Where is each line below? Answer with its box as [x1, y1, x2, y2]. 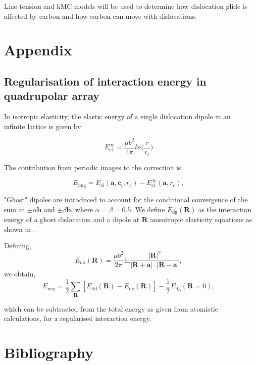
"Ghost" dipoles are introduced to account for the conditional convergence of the [4, 194, 248, 204]
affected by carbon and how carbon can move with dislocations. [4, 10, 197, 21]
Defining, [4, 240, 32, 251]
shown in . [4, 224, 35, 234]
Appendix [4, 40, 72, 60]
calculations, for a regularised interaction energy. [4, 313, 152, 323]
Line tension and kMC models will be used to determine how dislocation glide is [4, 1, 248, 11]
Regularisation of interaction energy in [4, 73, 206, 89]
